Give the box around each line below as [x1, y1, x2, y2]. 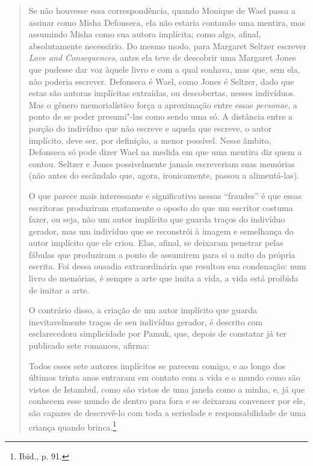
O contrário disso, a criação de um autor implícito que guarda [28, 304, 257, 316]
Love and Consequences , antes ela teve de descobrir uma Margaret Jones [28, 51, 296, 64]
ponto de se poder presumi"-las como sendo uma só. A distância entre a [28, 110, 293, 123]
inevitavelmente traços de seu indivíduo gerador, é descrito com [28, 315, 263, 328]
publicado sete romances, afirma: [28, 339, 149, 352]
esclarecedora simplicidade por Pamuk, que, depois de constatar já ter [28, 327, 287, 340]
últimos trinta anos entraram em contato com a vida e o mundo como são [28, 371, 300, 384]
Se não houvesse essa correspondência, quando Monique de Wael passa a [28, 4, 296, 16]
